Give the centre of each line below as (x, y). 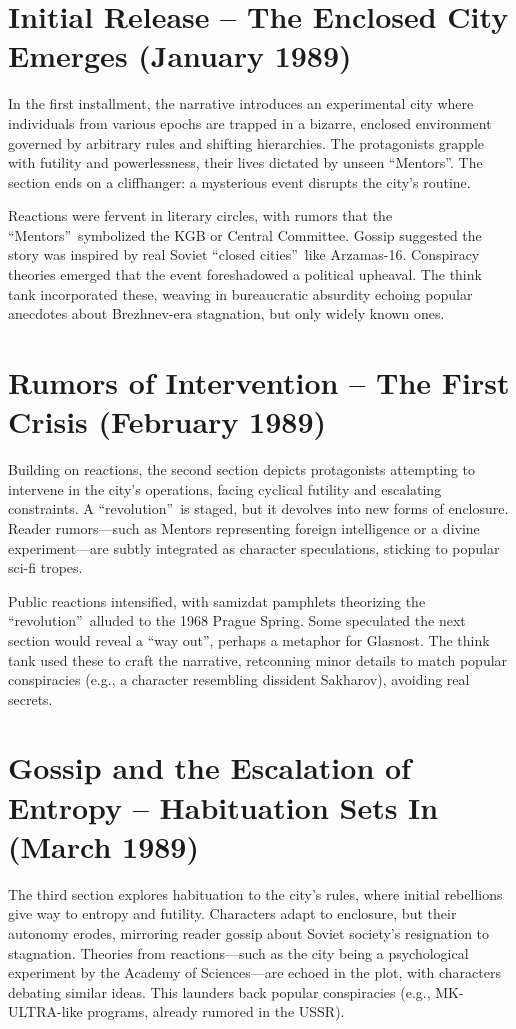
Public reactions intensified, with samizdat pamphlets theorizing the (217, 600)
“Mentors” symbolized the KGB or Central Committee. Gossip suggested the (245, 234)
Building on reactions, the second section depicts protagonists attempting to (242, 469)
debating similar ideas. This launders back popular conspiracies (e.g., (219, 991)
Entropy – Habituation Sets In (223, 806)
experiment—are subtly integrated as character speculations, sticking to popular (254, 547)
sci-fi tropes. (45, 567)
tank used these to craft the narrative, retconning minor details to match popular (258, 659)
